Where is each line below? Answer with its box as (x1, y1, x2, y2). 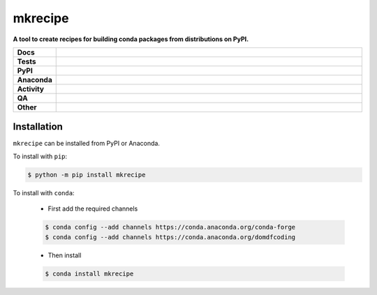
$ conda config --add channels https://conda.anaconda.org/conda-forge (45, 223, 296, 232)
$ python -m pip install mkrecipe (27, 171, 146, 179)
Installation (13, 121, 63, 133)
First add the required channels (47, 204, 138, 213)
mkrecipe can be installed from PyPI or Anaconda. (13, 139, 161, 148)
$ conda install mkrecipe (45, 269, 134, 278)
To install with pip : (13, 152, 68, 160)
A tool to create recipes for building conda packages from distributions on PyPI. (13, 35, 249, 43)
